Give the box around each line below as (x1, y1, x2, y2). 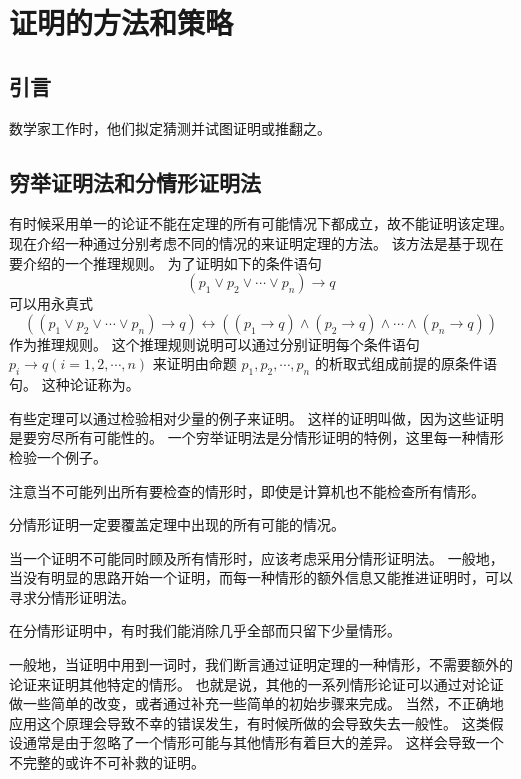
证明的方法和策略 (9, 2, 234, 43)
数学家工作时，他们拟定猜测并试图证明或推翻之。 (9, 117, 331, 138)
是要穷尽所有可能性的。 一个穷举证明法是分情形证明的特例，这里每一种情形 (9, 427, 504, 448)
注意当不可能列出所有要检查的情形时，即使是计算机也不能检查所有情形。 (9, 480, 485, 501)
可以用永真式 (9, 293, 93, 314)
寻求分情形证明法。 (9, 586, 135, 607)
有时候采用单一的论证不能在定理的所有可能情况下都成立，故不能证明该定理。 (9, 213, 513, 234)
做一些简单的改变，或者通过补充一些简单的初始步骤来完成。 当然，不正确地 (9, 693, 504, 714)
